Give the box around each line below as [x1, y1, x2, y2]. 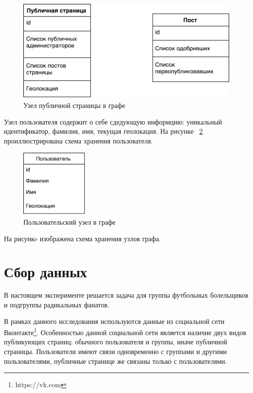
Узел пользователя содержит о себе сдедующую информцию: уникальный [4, 116, 222, 126]
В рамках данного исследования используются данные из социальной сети [4, 316, 225, 326]
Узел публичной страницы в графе [23, 100, 126, 110]
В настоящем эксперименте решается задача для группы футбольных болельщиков [4, 290, 249, 300]
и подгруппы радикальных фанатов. [4, 299, 109, 309]
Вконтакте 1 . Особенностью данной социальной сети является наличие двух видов [4, 326, 246, 337]
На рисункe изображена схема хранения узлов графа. [4, 233, 161, 243]
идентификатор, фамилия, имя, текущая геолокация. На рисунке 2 [4, 126, 203, 136]
